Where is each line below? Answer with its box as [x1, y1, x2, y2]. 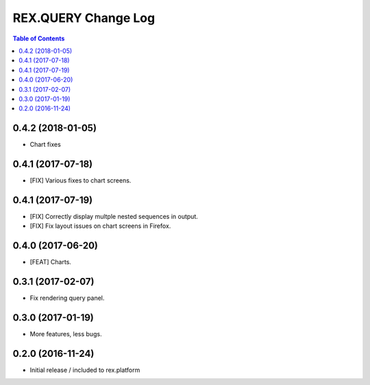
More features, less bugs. [29, 330, 102, 338]
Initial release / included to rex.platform [29, 366, 140, 374]
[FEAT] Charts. [29, 258, 72, 266]
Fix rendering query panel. [29, 294, 105, 302]
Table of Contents [12, 34, 65, 43]
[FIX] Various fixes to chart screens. [29, 176, 132, 185]
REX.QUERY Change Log [12, 10, 156, 25]
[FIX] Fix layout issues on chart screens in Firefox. [29, 222, 171, 230]
